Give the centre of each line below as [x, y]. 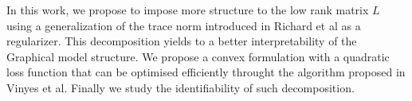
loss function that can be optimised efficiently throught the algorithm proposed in [206, 72]
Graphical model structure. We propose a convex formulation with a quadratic [198, 56]
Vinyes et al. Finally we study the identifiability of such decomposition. [180, 87]
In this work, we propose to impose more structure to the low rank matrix [188, 10]
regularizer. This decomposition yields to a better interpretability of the [182, 41]
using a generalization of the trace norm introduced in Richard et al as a [184, 25]
